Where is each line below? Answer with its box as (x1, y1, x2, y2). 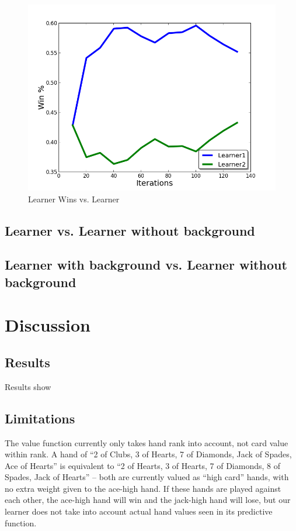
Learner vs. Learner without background (5, 221, 255, 239)
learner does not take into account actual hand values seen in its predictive (5, 505, 273, 518)
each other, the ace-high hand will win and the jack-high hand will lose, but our (5, 494, 291, 506)
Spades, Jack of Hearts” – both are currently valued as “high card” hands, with (5, 471, 289, 483)
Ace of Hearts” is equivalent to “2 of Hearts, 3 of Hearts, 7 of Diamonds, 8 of (5, 459, 280, 471)
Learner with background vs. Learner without (5, 256, 287, 274)
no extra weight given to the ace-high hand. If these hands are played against (5, 482, 281, 494)
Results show (5, 380, 51, 392)
